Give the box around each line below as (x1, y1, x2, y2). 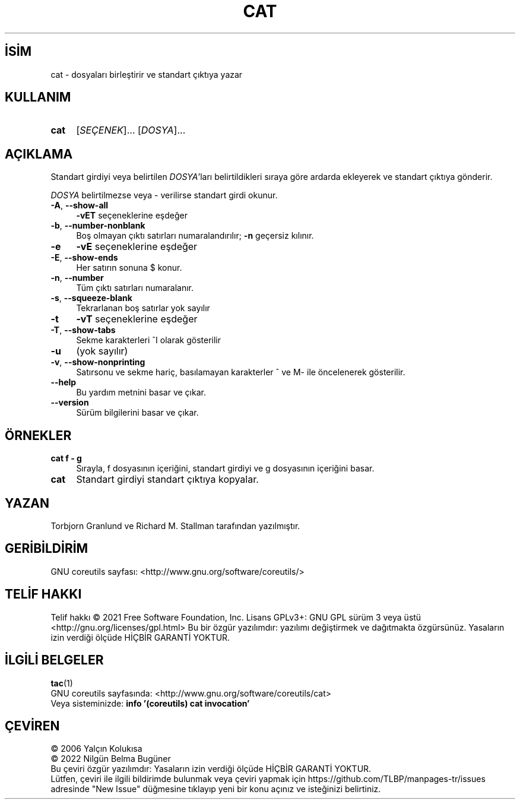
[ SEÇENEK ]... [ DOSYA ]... (76, 124, 186, 137)
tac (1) (50, 678, 73, 688)
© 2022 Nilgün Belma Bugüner (50, 754, 171, 764)
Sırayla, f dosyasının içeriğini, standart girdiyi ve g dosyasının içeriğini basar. (76, 463, 375, 474)
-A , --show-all (50, 200, 109, 211)
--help (50, 377, 77, 388)
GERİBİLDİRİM (5, 541, 88, 556)
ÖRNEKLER (5, 428, 72, 443)
